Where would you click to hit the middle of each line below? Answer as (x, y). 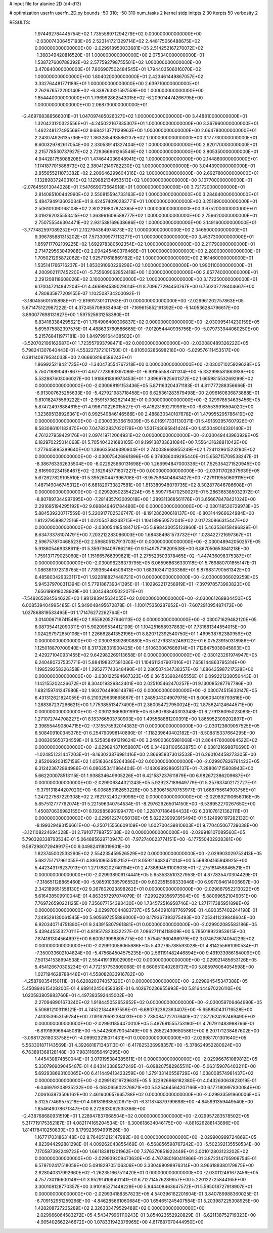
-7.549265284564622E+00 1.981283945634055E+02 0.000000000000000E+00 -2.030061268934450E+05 (137, 598)
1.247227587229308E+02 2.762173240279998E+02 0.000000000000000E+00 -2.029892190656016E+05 (147, 797)
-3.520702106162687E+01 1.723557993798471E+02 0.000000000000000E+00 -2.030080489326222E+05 (135, 343)
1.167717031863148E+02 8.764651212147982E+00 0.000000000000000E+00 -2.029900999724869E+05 (146, 1137)
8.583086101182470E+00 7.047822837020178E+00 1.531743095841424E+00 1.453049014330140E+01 (143, 428)
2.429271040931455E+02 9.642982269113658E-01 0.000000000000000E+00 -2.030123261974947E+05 (146, 655)
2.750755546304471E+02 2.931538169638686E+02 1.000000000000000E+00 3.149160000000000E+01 (146, 222)
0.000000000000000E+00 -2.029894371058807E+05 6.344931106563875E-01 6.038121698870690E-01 (145, 747)
